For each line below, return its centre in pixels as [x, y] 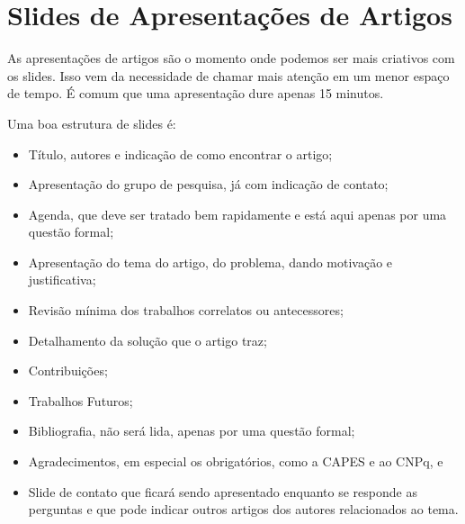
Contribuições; [68, 370]
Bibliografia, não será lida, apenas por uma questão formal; [192, 431]
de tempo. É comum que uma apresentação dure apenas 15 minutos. [196, 93]
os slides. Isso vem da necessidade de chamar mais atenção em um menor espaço [228, 75]
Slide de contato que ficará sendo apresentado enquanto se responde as [223, 491]
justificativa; [62, 280]
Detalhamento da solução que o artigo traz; [148, 340]
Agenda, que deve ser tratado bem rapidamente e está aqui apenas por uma [237, 214]
